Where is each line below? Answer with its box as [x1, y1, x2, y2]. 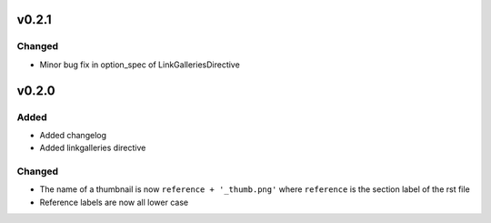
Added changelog [39, 129, 107, 140]
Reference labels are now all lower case [39, 197, 189, 208]
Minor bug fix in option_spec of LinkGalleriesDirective [39, 59, 240, 70]
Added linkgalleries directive [39, 142, 146, 154]
